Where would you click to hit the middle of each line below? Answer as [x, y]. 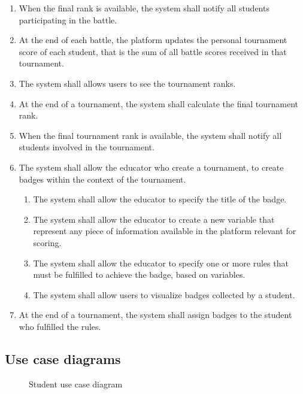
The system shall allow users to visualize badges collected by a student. [164, 294]
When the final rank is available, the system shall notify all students [144, 8]
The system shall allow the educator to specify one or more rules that [161, 263]
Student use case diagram [76, 384]
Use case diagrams [63, 358]
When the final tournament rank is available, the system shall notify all [150, 135]
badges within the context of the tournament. [102, 179]
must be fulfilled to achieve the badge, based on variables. [139, 275]
